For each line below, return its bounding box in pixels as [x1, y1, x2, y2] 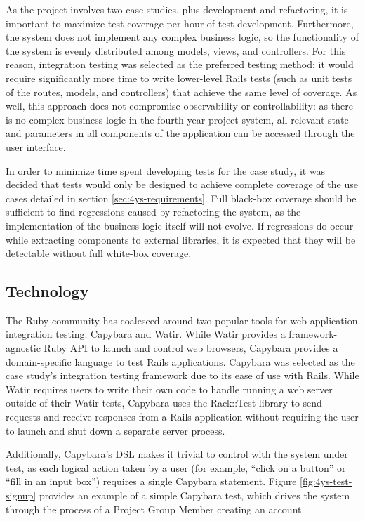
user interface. [6, 139, 66, 154]
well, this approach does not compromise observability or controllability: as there [6, 98, 353, 113]
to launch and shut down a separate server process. [6, 423, 225, 437]
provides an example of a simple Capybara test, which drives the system [39, 488, 350, 503]
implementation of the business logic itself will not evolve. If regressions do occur [6, 218, 354, 232]
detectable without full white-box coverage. [6, 246, 192, 260]
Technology [6, 280, 89, 302]
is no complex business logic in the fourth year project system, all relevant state [6, 112, 349, 126]
